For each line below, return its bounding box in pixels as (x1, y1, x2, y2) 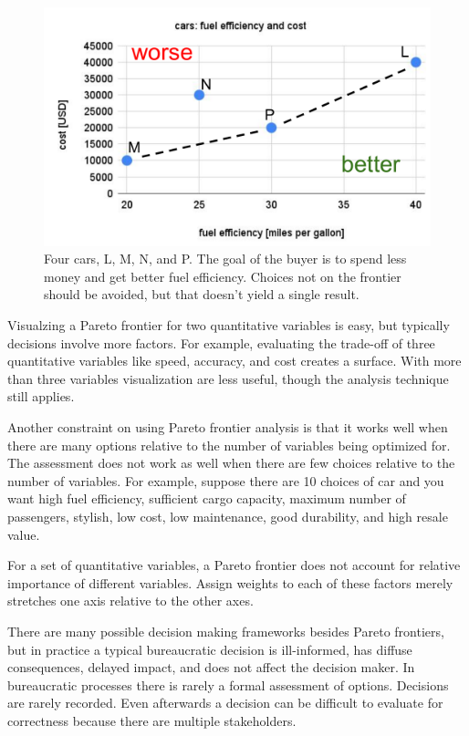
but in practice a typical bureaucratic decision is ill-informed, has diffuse (7, 639, 412, 658)
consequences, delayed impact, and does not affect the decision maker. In (7, 658, 415, 677)
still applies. (7, 387, 75, 406)
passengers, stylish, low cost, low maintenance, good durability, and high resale (7, 507, 448, 525)
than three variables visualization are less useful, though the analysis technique (7, 368, 449, 388)
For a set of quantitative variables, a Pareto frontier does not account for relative (7, 555, 461, 575)
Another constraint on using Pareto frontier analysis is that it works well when (7, 418, 448, 437)
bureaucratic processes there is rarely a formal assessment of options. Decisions (7, 675, 449, 694)
